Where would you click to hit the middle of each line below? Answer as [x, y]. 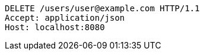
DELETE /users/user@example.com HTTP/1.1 [102, 8]
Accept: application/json [65, 18]
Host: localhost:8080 [55, 27]
